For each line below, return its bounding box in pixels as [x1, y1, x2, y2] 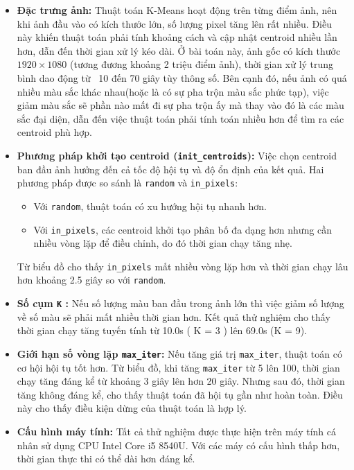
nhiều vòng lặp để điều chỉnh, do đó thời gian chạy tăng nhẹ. [33, 236, 292, 250]
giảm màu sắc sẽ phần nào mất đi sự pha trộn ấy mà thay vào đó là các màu [17, 98, 344, 112]
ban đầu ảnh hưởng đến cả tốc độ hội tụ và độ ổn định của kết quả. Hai [17, 162, 324, 176]
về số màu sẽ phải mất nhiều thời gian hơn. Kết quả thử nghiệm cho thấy [17, 309, 330, 324]
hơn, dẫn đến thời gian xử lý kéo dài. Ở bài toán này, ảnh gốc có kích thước [17, 43, 341, 58]
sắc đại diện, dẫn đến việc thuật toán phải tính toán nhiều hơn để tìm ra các [17, 111, 344, 125]
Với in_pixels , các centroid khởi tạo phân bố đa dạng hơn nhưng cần [33, 222, 333, 236]
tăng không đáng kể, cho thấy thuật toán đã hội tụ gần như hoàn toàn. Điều [17, 387, 343, 401]
